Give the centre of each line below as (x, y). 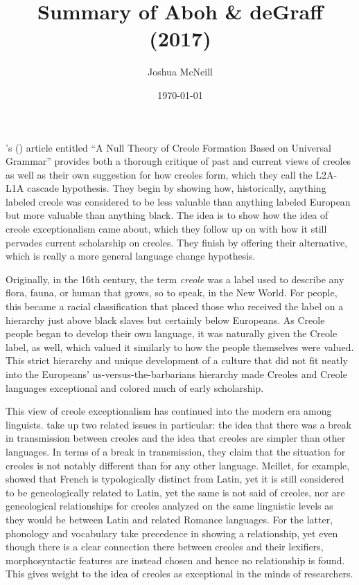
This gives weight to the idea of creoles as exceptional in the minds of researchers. (179, 574)
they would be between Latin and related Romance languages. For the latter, (169, 519)
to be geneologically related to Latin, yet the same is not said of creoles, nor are (175, 492)
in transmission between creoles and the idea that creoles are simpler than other (176, 438)
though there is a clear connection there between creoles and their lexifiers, (165, 547)
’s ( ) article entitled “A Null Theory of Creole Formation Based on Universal (168, 147)
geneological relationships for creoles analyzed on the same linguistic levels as (169, 506)
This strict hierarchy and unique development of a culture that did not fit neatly (177, 360)
